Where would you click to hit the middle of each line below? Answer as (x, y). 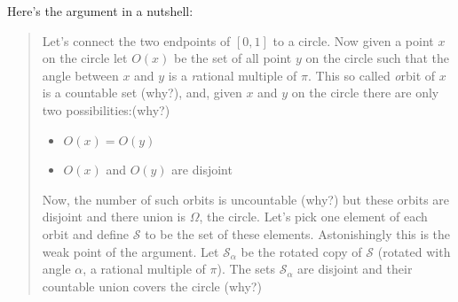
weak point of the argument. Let (130, 251)
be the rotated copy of (301, 251)
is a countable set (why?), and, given (142, 93)
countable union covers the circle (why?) (152, 286)
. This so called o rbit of (371, 75)
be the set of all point (233, 58)
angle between (80, 75)
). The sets (246, 269)
